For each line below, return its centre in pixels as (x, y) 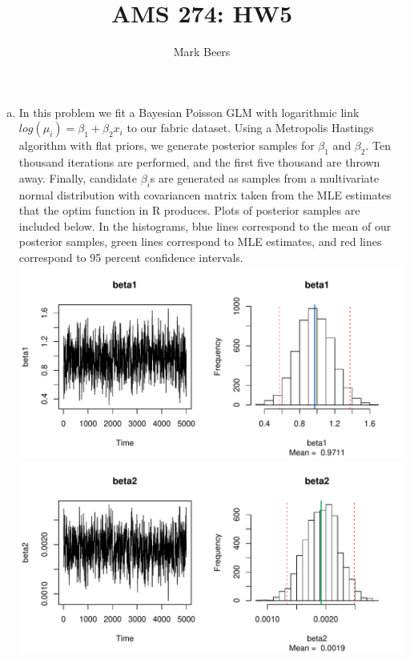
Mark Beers (202, 52)
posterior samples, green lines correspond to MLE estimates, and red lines (200, 241)
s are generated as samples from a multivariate (265, 177)
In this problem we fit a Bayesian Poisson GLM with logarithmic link (189, 112)
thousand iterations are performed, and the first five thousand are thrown (199, 162)
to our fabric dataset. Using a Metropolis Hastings (250, 128)
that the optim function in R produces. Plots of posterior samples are (189, 210)
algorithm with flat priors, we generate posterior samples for (167, 145)
